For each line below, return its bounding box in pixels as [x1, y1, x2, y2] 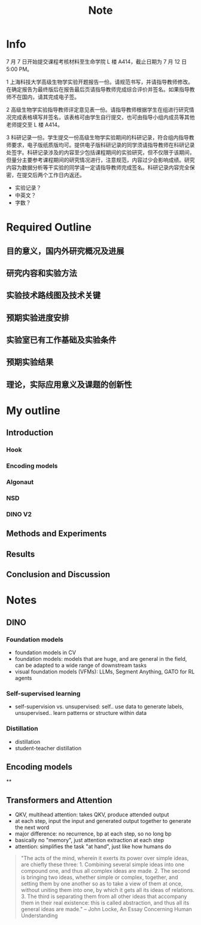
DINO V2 [6, 510, 32, 519]
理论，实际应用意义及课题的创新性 [6, 379, 132, 390]
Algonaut [6, 478, 34, 486]
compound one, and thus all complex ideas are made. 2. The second [20, 867, 190, 875]
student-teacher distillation [14, 744, 82, 752]
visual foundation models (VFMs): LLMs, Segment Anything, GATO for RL [14, 668, 195, 675]
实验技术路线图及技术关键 [6, 291, 100, 301]
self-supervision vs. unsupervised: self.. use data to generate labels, [14, 703, 184, 710]
